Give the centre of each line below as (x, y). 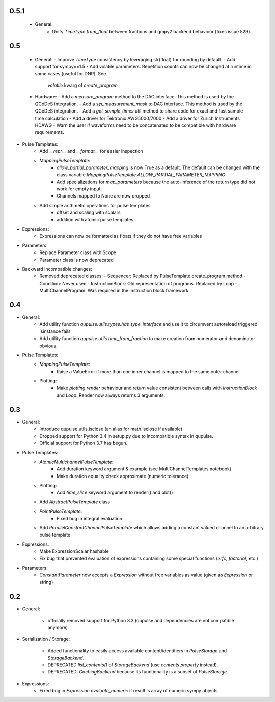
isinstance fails (55, 331)
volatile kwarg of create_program (83, 85)
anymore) (58, 627)
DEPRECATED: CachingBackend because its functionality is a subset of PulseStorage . (138, 672)
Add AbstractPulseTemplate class (75, 502)
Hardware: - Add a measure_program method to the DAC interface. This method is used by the (134, 97)
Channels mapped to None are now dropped (103, 196)
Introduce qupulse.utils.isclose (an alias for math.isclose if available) (111, 429)
